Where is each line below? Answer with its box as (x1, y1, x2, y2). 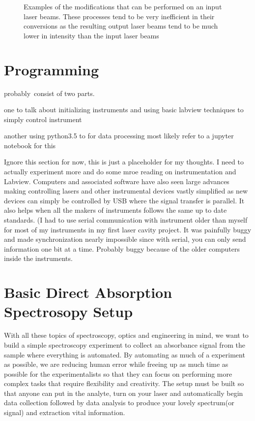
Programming (4, 59, 99, 79)
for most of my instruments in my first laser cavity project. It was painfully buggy (4, 224, 252, 234)
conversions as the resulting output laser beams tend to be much (24, 21, 218, 31)
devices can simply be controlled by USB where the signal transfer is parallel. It (4, 195, 245, 205)
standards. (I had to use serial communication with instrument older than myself (4, 215, 248, 225)
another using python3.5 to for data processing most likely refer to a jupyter (4, 130, 234, 141)
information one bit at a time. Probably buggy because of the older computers (4, 243, 240, 254)
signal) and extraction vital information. (4, 407, 125, 418)
